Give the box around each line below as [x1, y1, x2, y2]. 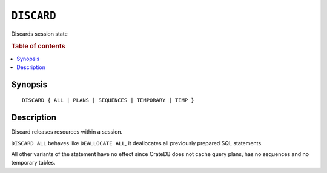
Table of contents [11, 42, 66, 51]
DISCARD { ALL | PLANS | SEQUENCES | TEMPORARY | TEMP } [22, 97, 195, 104]
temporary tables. [11, 159, 56, 166]
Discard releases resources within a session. [11, 128, 123, 135]
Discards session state [11, 30, 68, 38]
